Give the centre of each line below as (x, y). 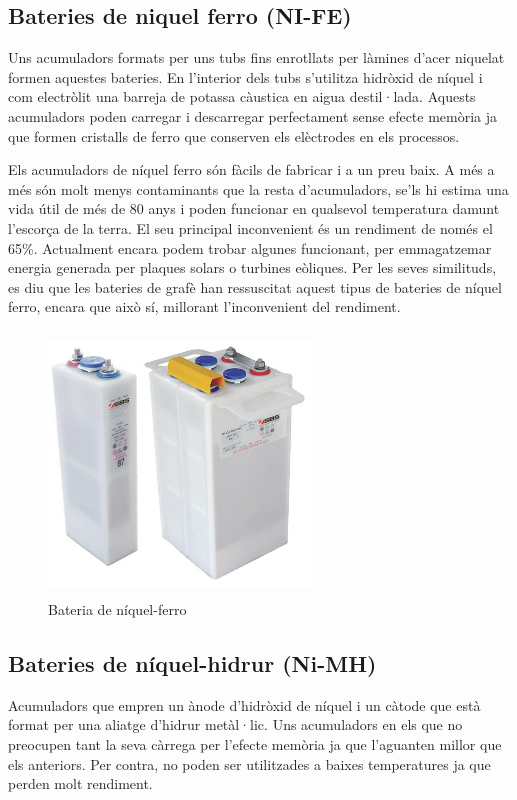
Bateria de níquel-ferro (117, 609)
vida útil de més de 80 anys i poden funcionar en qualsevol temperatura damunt (254, 208)
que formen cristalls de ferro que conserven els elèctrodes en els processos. (234, 135)
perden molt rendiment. (80, 783)
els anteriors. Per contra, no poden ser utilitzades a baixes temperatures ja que (249, 763)
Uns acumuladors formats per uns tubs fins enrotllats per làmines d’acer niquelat (256, 57)
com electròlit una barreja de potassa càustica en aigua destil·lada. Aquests (242, 96)
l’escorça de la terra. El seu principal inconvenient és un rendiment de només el (250, 227)
